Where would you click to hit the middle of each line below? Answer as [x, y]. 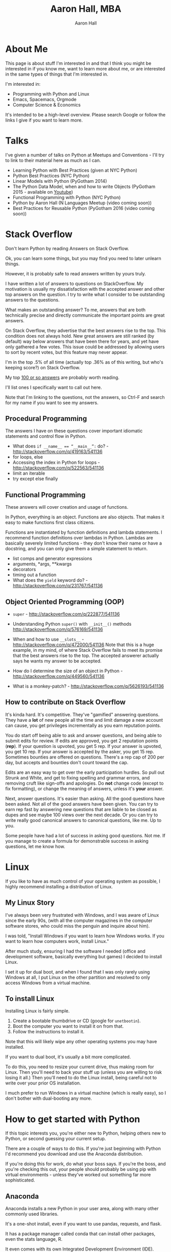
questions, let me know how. [35, 846]
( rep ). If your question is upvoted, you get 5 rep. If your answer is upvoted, [84, 746]
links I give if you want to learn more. [44, 120]
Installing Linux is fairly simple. [38, 1011]
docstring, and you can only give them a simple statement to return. [77, 549]
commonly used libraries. [32, 1214]
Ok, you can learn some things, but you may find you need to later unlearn [83, 258]
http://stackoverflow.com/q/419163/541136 [58, 452]
